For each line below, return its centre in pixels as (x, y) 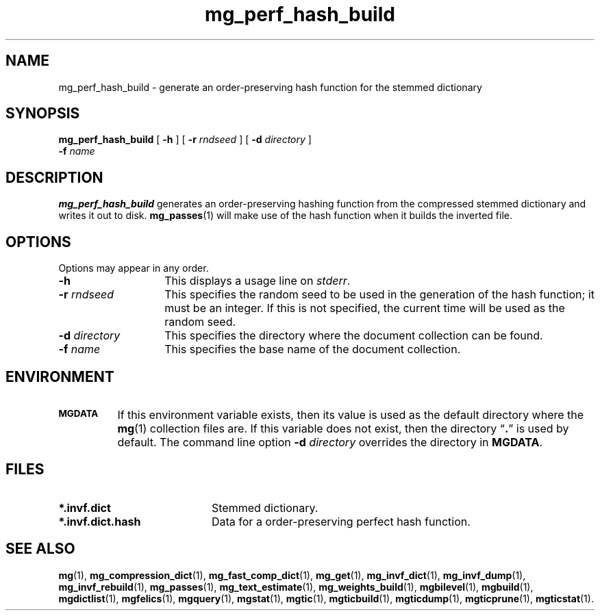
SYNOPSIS (43, 114)
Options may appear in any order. (134, 268)
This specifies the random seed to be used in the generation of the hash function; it (379, 295)
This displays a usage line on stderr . (258, 281)
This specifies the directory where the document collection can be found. (354, 336)
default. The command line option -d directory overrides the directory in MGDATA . (330, 442)
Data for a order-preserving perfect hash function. (341, 521)
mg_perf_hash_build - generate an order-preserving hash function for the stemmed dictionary (270, 87)
